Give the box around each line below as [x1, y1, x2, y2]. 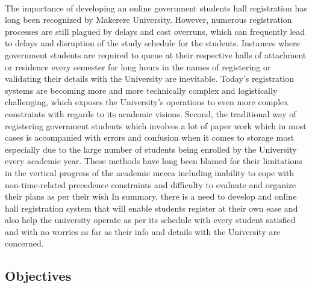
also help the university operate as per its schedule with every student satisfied [5, 213, 296, 226]
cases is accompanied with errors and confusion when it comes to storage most [5, 131, 295, 144]
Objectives [5, 266, 72, 285]
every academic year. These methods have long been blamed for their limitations [5, 155, 302, 167]
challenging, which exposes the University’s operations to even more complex [5, 96, 289, 108]
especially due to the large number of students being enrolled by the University [5, 142, 297, 155]
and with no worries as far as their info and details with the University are [5, 225, 281, 237]
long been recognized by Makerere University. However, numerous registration [5, 13, 292, 26]
